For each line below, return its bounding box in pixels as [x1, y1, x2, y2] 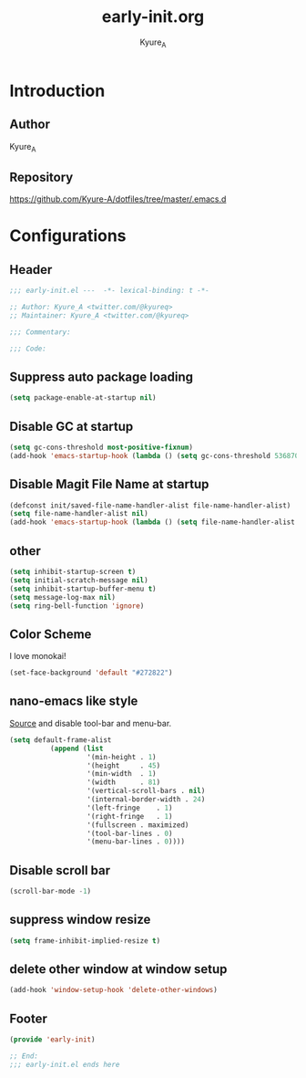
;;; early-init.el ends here [9, 1060, 120, 1069]
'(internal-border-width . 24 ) [87, 795, 206, 804]
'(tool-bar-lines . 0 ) [87, 829, 173, 838]
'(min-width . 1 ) [87, 769, 157, 779]
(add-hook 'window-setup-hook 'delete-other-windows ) [9, 986, 219, 995]
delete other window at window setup [9, 961, 228, 978]
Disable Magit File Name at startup [9, 476, 209, 492]
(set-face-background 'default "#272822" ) [9, 668, 173, 677]
